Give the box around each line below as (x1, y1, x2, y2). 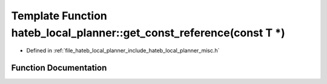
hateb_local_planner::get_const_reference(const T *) (11, 26, 285, 39)
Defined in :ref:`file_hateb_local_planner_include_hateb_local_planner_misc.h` (26, 47, 220, 54)
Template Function (11, 9, 107, 22)
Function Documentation (11, 63, 107, 73)
